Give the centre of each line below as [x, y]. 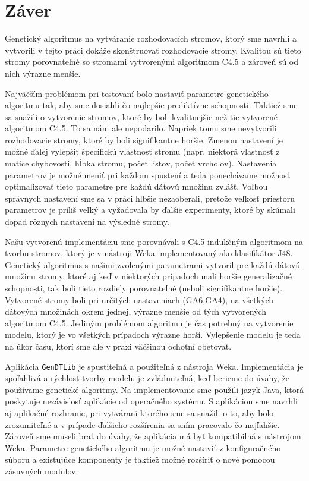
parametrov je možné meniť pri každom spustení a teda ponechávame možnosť [148, 175]
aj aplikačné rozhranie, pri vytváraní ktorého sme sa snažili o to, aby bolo [139, 413]
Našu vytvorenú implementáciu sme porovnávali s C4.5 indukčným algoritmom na [154, 241]
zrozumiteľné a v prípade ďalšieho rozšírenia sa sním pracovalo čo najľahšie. [142, 424]
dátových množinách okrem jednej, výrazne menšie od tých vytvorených [136, 311]
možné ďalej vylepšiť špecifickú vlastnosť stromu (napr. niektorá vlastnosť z [142, 151]
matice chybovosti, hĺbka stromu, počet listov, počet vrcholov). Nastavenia [141, 163]
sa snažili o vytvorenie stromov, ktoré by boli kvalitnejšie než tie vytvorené [141, 116]
